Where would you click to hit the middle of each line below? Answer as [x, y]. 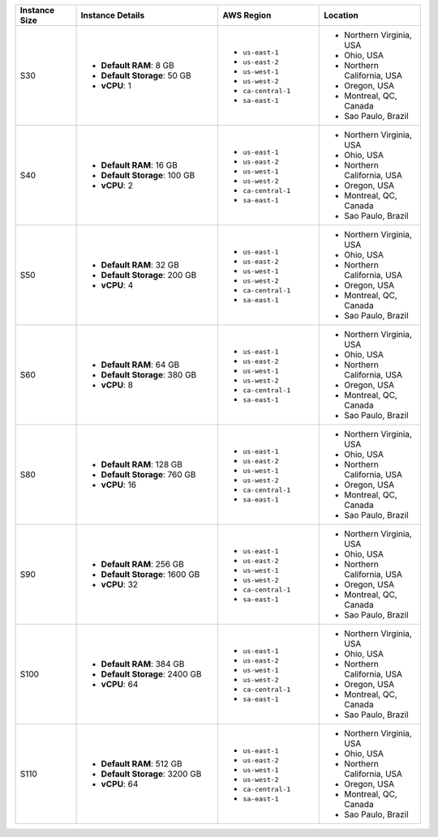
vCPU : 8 [117, 385]
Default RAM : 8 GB [137, 65]
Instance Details [113, 15]
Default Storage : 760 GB [148, 474]
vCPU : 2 [117, 185]
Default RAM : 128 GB [142, 464]
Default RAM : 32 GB [140, 265]
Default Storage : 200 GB [149, 275]
